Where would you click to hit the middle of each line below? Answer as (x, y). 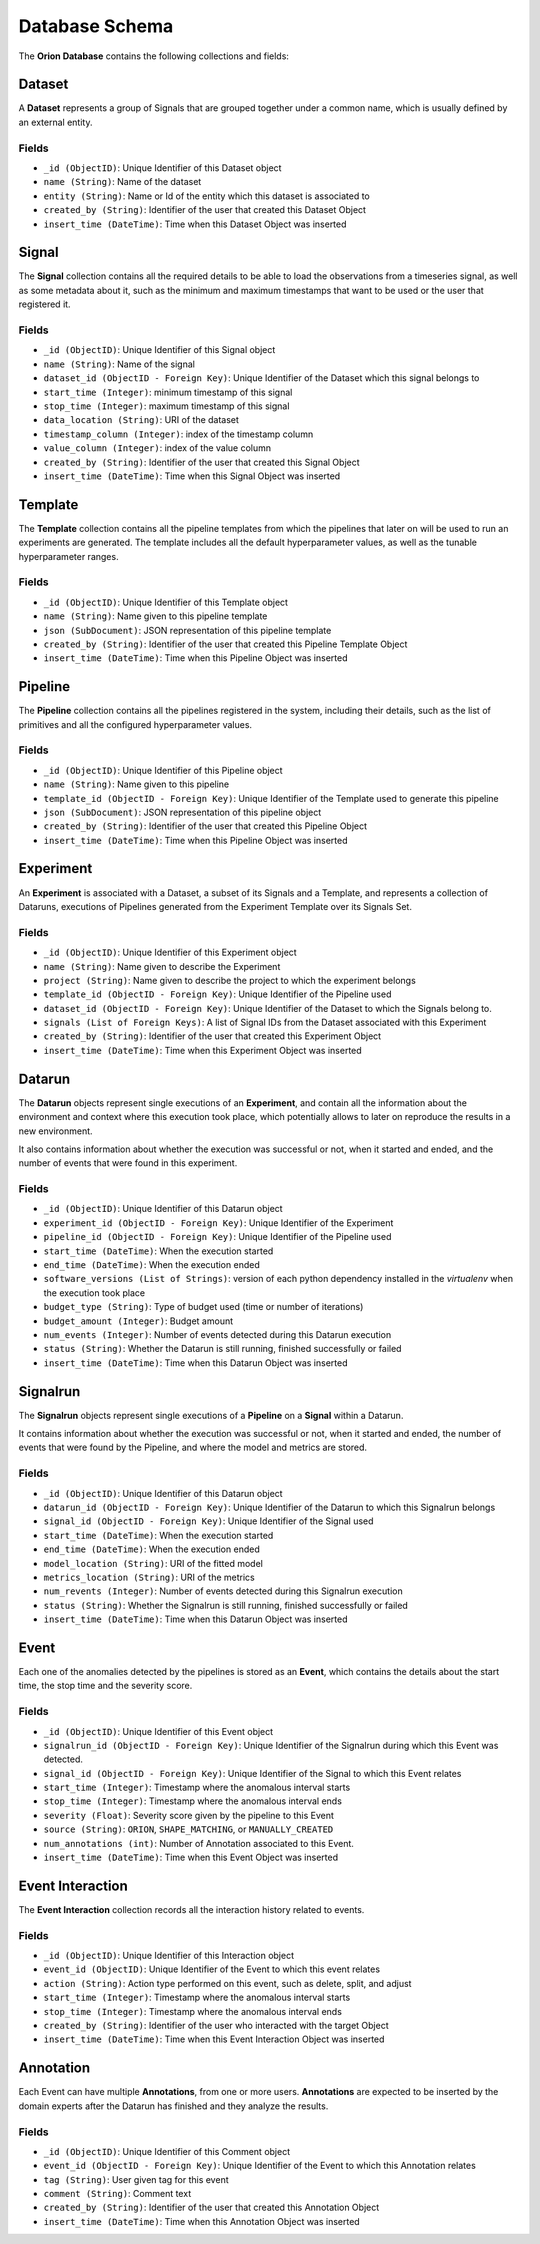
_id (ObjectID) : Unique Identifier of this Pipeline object (163, 770)
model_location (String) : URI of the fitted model (153, 1563)
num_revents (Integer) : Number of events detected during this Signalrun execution (223, 1591)
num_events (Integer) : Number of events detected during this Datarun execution (217, 1334)
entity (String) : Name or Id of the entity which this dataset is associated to (206, 196)
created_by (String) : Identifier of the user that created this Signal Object (201, 462)
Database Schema (96, 26)
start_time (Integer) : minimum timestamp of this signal (168, 392)
